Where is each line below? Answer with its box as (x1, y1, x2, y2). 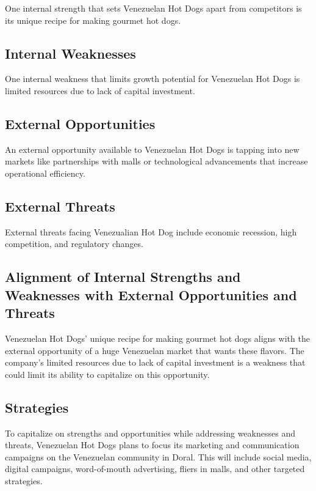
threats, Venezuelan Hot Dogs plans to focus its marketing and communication (5, 438, 300, 451)
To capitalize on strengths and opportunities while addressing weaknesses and (5, 426, 295, 439)
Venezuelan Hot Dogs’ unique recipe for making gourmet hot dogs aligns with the (5, 331, 310, 344)
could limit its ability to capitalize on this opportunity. (5, 367, 210, 380)
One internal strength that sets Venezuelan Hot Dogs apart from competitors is (5, 2, 302, 14)
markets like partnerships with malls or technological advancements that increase (5, 155, 308, 168)
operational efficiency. (5, 166, 85, 179)
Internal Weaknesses (5, 43, 136, 62)
